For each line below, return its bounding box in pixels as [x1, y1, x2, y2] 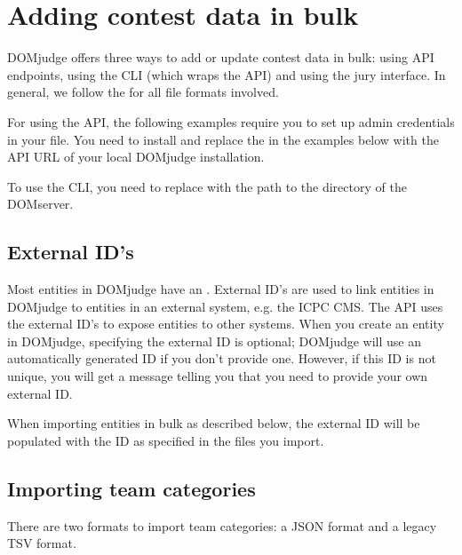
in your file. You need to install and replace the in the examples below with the [7, 130, 439, 148]
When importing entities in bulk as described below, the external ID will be [7, 414, 420, 432]
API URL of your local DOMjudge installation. [7, 147, 265, 166]
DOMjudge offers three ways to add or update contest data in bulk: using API [7, 48, 434, 67]
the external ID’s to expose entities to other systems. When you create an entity [7, 314, 444, 333]
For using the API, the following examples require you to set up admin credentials [7, 112, 455, 131]
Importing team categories [7, 474, 256, 502]
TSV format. [7, 534, 76, 552]
